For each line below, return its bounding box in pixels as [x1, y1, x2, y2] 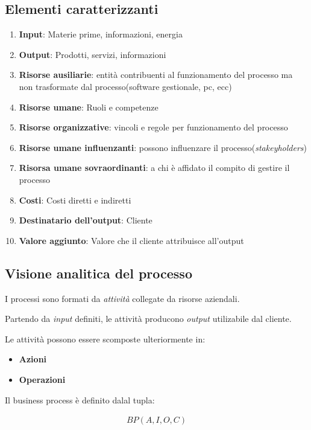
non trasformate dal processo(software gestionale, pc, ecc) [19, 80, 232, 92]
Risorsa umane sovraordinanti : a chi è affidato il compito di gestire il [19, 161, 290, 174]
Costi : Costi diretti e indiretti [19, 193, 131, 206]
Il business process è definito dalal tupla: [5, 393, 155, 406]
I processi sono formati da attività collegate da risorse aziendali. [5, 292, 240, 304]
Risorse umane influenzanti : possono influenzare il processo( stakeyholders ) [19, 141, 307, 153]
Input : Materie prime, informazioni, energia [19, 28, 183, 40]
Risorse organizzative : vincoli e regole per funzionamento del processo [19, 121, 288, 133]
